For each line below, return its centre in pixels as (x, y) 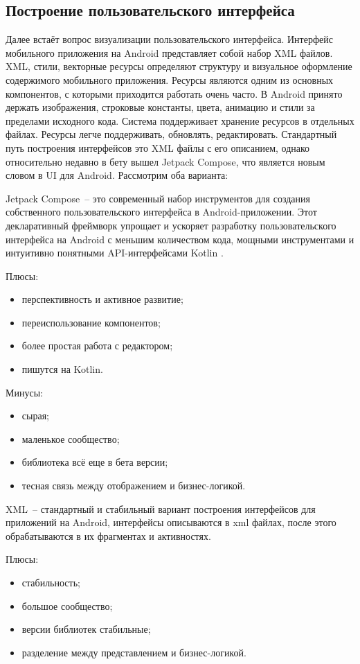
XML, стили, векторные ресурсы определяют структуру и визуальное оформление (179, 66)
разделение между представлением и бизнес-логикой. (134, 652)
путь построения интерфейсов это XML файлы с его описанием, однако (158, 147)
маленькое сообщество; (71, 438)
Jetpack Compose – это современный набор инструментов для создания (158, 198)
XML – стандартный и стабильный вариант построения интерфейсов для (161, 508)
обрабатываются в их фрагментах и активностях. (108, 535)
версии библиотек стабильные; (86, 629)
